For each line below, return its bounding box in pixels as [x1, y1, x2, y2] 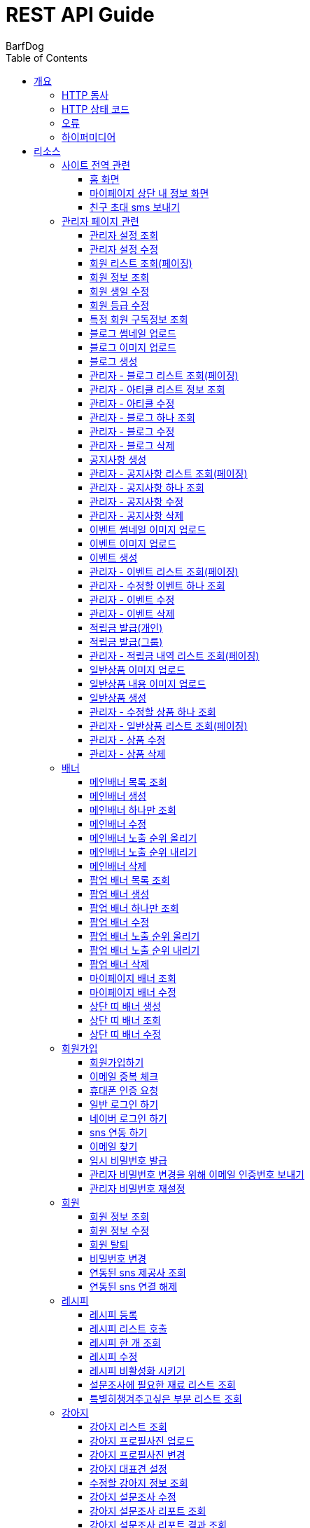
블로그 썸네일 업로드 [90, 327, 176, 339]
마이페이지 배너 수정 [90, 985, 176, 998]
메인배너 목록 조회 [90, 775, 167, 788]
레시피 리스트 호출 [90, 1322, 167, 1335]
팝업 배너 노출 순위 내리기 [90, 943, 200, 956]
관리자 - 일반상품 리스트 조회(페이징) [90, 719, 248, 732]
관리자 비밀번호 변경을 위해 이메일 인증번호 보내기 [90, 1168, 304, 1180]
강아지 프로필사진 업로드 [90, 1434, 195, 1447]
